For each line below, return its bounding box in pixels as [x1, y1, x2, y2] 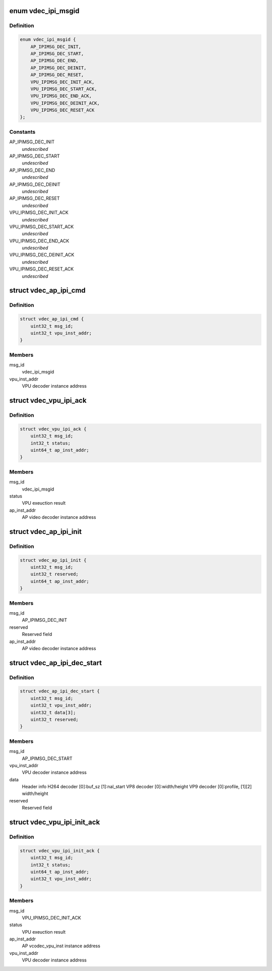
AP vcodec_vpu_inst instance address [22, 943, 101, 949]
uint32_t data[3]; [30, 710, 76, 715]
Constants [9, 128, 36, 135]
